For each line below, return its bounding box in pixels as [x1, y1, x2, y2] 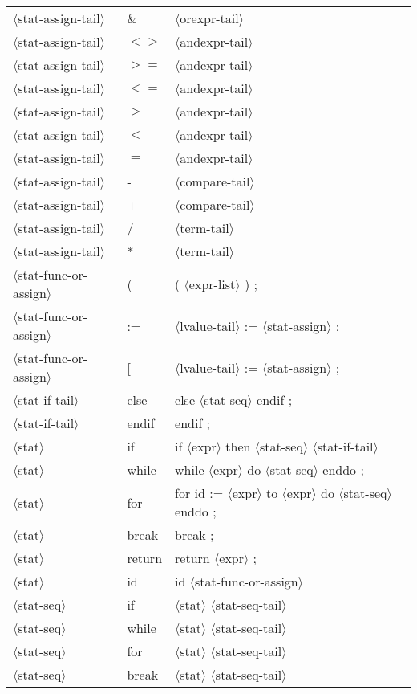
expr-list [188, 274, 236, 293]
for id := [175, 484, 224, 502]
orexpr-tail [180, 9, 239, 27]
